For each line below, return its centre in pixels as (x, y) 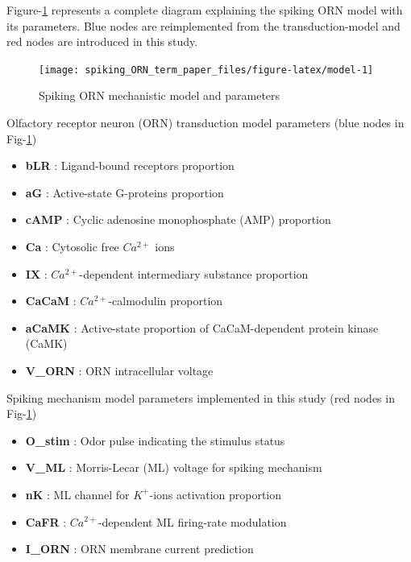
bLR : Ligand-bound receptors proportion (130, 165)
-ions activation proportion (216, 494)
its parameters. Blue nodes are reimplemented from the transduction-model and (203, 25)
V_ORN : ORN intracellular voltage (119, 370)
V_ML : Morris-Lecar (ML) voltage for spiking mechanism (174, 467)
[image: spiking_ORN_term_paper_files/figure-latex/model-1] (206, 70)
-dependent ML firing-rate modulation (192, 521)
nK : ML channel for (77, 494)
